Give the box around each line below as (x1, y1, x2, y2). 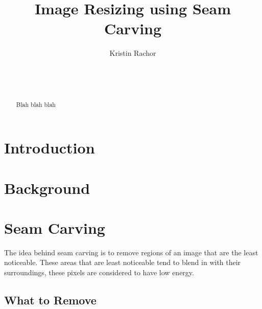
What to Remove (4, 292, 97, 307)
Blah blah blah (16, 100, 56, 109)
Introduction (4, 137, 95, 158)
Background (4, 177, 90, 198)
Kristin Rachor (109, 48, 156, 58)
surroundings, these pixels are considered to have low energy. (4, 267, 194, 278)
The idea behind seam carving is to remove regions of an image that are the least (4, 247, 258, 257)
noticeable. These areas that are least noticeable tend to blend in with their (4, 257, 241, 268)
